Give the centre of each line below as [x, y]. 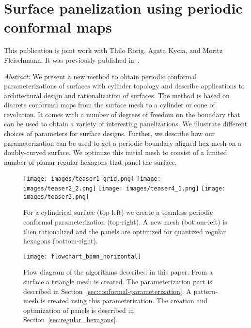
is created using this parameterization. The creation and [124, 301]
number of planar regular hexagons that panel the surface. [90, 162]
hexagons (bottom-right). [61, 241]
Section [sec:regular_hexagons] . [70, 319]
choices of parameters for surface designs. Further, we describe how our [110, 133]
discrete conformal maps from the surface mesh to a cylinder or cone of [110, 105]
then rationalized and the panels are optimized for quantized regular [125, 231]
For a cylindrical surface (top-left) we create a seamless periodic [118, 212]
